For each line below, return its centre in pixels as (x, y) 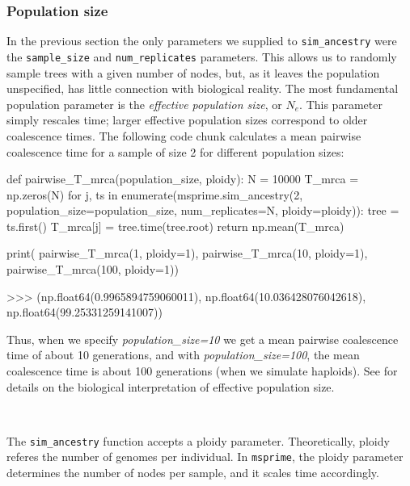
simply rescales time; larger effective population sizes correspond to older (187, 120)
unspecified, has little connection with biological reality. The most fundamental (203, 88)
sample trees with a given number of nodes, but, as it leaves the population (193, 72)
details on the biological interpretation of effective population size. (171, 386)
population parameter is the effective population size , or (144, 104)
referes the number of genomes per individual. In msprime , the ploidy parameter (205, 457)
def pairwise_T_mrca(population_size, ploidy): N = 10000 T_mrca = (183, 179)
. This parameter (341, 104)
